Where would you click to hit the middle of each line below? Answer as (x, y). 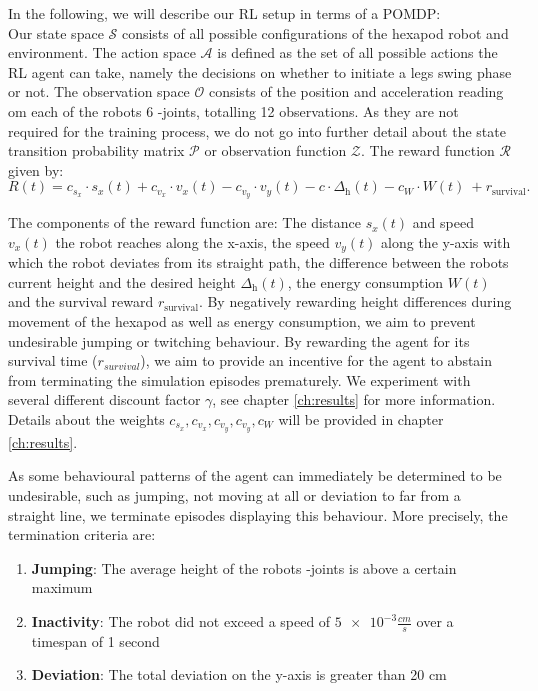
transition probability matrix (96, 150)
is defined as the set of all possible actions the (357, 52)
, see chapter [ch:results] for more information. (354, 399)
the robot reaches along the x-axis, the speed (192, 241)
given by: (36, 169)
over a (435, 621)
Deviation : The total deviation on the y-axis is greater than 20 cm (239, 674)
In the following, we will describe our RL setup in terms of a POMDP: (224, 13)
